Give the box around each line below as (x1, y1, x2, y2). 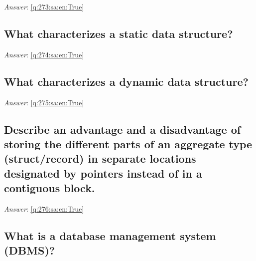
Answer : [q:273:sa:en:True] (4, 1, 84, 11)
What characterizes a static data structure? (4, 25, 233, 41)
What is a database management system (4, 228, 216, 243)
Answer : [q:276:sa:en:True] (4, 203, 84, 214)
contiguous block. (4, 180, 95, 196)
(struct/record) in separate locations (4, 151, 196, 166)
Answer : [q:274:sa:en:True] (4, 49, 84, 59)
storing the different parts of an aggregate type (4, 136, 253, 151)
